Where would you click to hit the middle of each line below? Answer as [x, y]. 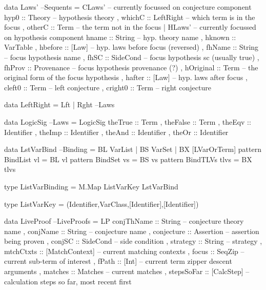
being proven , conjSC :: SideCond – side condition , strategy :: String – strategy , [133, 241]
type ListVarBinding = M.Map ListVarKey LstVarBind [91, 186]
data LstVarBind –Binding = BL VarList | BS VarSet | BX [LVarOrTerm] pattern [133, 149]
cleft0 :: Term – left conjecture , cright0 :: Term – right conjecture [108, 87]
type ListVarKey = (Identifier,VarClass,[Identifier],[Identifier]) [101, 204]
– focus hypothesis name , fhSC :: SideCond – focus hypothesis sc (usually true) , [132, 57]
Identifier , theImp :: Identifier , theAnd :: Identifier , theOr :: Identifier [116, 132]
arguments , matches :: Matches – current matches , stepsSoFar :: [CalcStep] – [127, 271]
